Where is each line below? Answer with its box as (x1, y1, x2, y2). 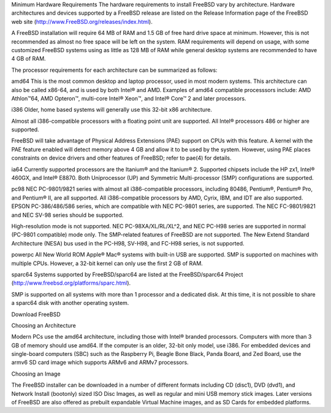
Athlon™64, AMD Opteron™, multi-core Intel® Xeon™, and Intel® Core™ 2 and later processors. (11, 95, 246, 102)
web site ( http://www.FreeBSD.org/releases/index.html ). (11, 18, 153, 25)
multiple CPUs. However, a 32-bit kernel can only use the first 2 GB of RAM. (11, 260, 204, 267)
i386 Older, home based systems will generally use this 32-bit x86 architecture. (11, 106, 213, 114)
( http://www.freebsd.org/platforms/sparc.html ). (11, 279, 131, 287)
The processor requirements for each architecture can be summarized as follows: (11, 66, 218, 74)
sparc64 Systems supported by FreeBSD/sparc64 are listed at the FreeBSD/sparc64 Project (11, 271, 243, 278)
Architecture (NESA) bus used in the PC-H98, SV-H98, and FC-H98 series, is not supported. (11, 239, 245, 247)
